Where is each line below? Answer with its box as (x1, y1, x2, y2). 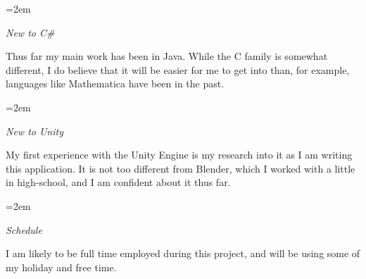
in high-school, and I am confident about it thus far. (6, 175, 231, 190)
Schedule (6, 222, 42, 237)
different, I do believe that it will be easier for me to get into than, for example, (6, 62, 350, 77)
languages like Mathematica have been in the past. (6, 76, 225, 91)
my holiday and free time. (6, 259, 117, 274)
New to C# (6, 25, 55, 39)
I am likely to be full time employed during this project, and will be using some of (6, 246, 360, 261)
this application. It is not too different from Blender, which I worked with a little (6, 161, 355, 175)
